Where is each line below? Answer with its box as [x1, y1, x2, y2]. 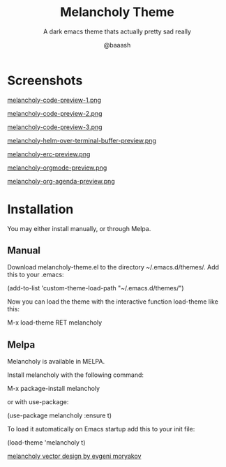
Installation [7, 201, 74, 217]
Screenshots [7, 73, 83, 88]
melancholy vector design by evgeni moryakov [7, 452, 142, 461]
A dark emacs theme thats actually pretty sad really [43, 27, 192, 36]
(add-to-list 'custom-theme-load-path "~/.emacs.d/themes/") [7, 284, 184, 292]
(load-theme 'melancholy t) [7, 438, 86, 447]
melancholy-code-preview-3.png [7, 123, 103, 131]
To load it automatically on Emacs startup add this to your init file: [7, 425, 195, 433]
